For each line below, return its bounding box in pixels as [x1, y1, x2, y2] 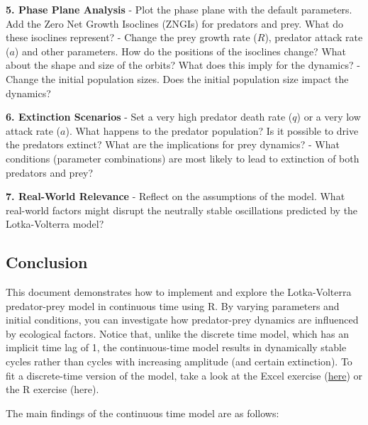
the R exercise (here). [6, 382, 99, 397]
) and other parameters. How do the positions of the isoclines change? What [14, 43, 347, 58]
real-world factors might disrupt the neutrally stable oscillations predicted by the [6, 202, 358, 217]
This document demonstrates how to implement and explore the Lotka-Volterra [6, 285, 352, 299]
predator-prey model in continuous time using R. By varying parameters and [6, 298, 340, 313]
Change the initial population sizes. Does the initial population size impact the [6, 71, 349, 86]
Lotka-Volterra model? [6, 216, 104, 231]
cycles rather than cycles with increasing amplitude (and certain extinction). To [6, 354, 352, 369]
